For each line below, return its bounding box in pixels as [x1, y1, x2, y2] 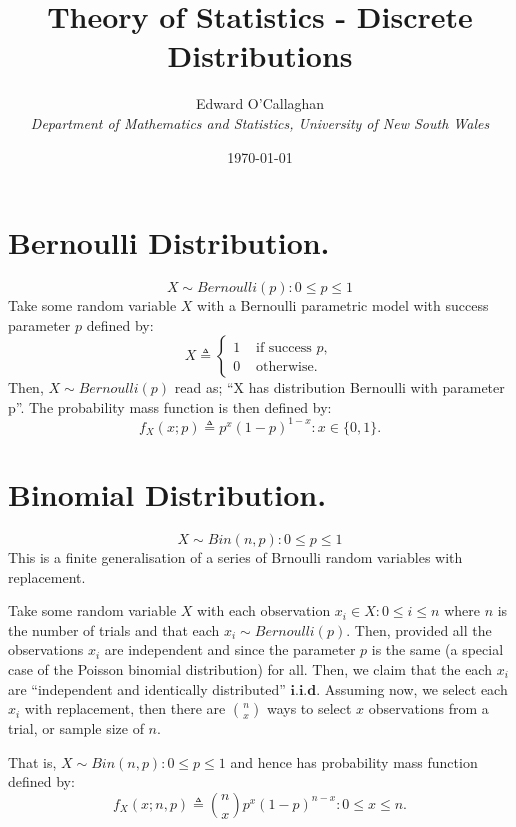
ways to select [266, 698, 352, 719]
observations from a [368, 698, 489, 719]
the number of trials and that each [8, 619, 220, 640]
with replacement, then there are [24, 698, 226, 719]
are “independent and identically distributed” [8, 678, 286, 699]
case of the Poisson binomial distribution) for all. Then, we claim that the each [8, 659, 492, 679]
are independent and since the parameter [104, 639, 356, 660]
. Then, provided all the [346, 619, 492, 640]
